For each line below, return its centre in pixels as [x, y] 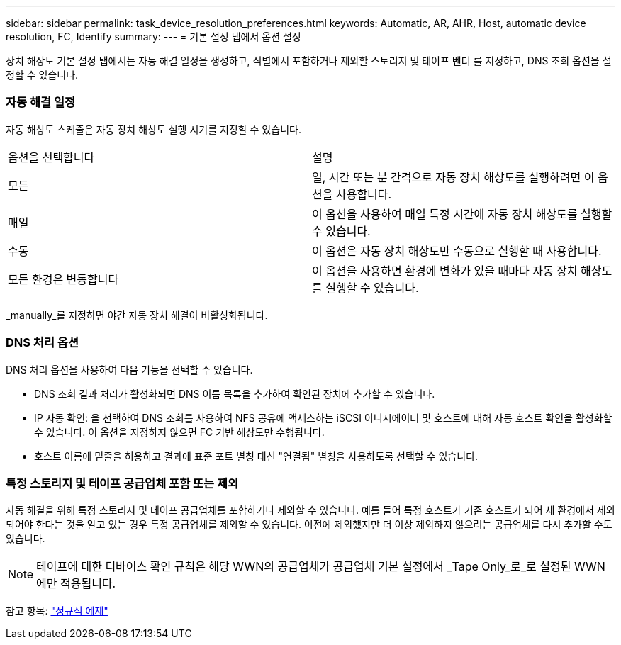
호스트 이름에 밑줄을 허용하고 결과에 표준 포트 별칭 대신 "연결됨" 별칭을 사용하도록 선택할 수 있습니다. [256, 456]
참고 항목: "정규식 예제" [57, 611]
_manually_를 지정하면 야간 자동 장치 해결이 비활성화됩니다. [137, 315]
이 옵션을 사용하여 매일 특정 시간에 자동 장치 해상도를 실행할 [462, 214]
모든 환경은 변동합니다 [63, 279]
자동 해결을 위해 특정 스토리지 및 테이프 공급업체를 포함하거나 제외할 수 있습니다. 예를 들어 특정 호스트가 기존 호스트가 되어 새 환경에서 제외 [310, 510]
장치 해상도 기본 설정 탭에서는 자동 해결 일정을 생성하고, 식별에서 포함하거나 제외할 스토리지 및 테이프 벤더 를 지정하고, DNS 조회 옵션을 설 [309, 61]
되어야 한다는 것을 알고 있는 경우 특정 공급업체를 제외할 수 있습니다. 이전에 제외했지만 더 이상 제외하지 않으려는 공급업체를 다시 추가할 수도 [309, 525]
